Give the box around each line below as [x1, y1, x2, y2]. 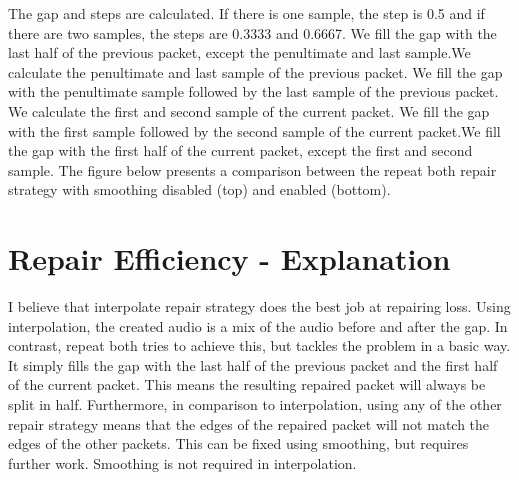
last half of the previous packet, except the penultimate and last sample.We [8, 42, 471, 63]
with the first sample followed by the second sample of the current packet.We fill [8, 120, 501, 141]
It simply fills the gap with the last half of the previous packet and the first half [8, 354, 498, 375]
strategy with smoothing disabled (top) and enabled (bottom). [8, 179, 391, 200]
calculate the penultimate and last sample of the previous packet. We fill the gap [8, 61, 503, 82]
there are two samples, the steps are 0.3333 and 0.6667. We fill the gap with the [8, 22, 497, 43]
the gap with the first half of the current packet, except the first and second [8, 140, 473, 161]
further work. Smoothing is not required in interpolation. [8, 452, 357, 473]
